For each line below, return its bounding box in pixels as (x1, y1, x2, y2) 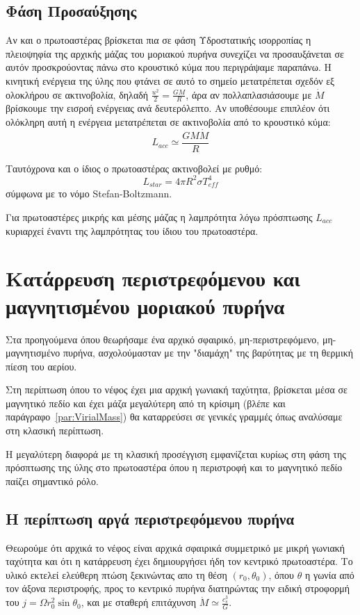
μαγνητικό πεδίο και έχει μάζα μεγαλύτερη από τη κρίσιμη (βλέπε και (6, 395, 286, 410)
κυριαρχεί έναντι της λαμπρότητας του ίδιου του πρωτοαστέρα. (6, 223, 259, 238)
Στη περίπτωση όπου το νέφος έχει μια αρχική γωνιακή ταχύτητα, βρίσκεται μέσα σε (6, 382, 347, 397)
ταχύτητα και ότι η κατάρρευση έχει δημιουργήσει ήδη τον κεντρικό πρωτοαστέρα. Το (6, 554, 353, 568)
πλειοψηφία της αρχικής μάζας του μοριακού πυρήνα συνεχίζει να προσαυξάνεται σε (6, 46, 344, 60)
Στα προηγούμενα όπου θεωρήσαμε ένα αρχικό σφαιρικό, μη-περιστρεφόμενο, (6, 331, 320, 346)
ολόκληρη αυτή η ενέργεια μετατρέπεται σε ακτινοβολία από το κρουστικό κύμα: (6, 115, 331, 129)
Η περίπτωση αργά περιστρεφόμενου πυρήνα (6, 507, 295, 529)
